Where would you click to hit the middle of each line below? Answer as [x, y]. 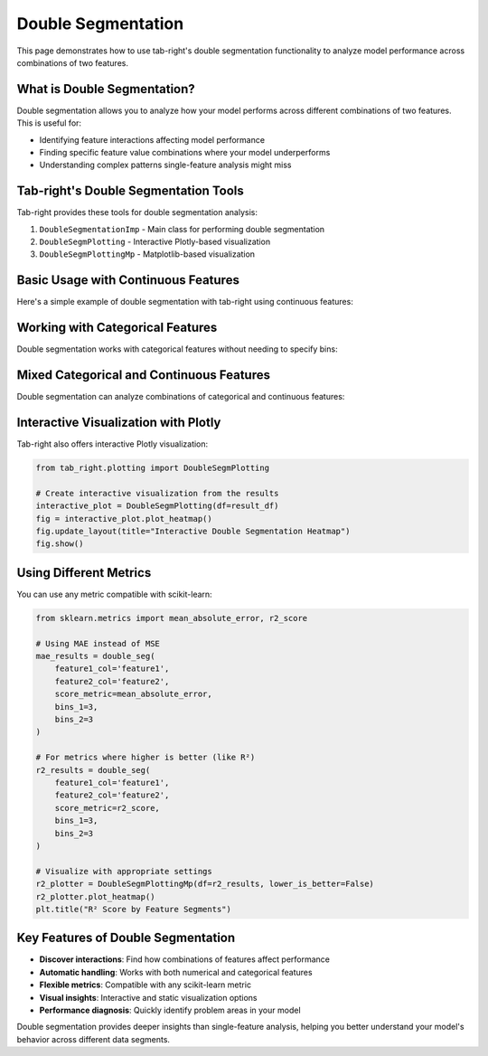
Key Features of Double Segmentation [126, 938]
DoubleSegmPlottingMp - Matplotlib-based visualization [147, 254]
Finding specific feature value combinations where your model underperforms [185, 153]
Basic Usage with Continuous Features [128, 280]
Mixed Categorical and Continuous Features [144, 375]
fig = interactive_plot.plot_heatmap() [124, 519]
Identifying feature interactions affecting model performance [152, 139]
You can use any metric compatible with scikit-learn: [114, 594]
